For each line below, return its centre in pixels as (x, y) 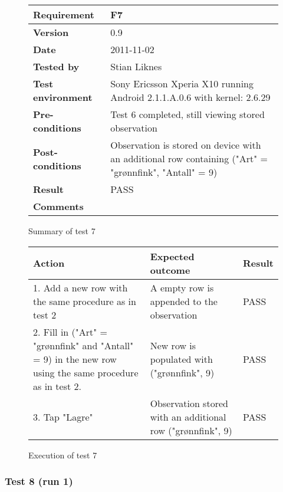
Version (51, 32)
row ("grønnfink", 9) (191, 430)
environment (63, 97)
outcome (170, 270)
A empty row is (182, 287)
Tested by (56, 66)
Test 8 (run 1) (39, 481)
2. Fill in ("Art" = (70, 332)
